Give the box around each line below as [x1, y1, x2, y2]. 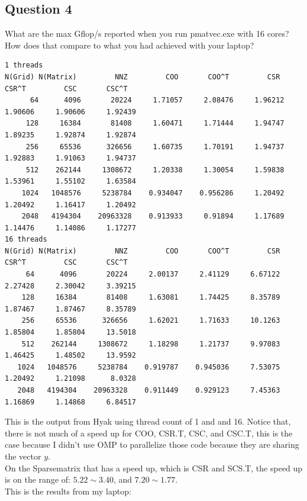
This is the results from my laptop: [5, 484, 131, 497]
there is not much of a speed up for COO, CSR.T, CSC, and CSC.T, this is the [5, 426, 293, 439]
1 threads [5, 61, 43, 70]
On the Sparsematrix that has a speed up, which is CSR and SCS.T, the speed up [5, 461, 303, 474]
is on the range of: [5, 473, 70, 486]
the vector [5, 449, 41, 462]
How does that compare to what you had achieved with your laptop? [5, 38, 254, 51]
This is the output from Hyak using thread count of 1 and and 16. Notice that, [5, 415, 291, 428]
